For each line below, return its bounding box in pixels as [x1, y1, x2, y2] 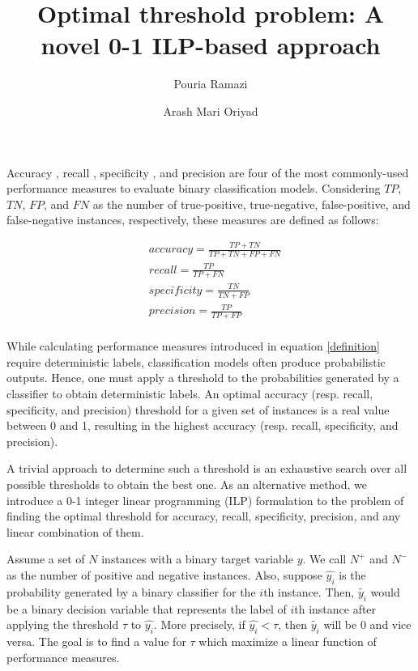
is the [339, 566, 366, 583]
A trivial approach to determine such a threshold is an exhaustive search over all [6, 460, 407, 477]
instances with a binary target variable [101, 550, 293, 567]
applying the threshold [6, 616, 119, 633]
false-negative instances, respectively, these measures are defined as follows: [6, 211, 379, 228]
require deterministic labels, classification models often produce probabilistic [6, 353, 386, 370]
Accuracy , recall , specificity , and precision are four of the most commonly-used [6, 164, 409, 180]
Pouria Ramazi [173, 75, 248, 92]
